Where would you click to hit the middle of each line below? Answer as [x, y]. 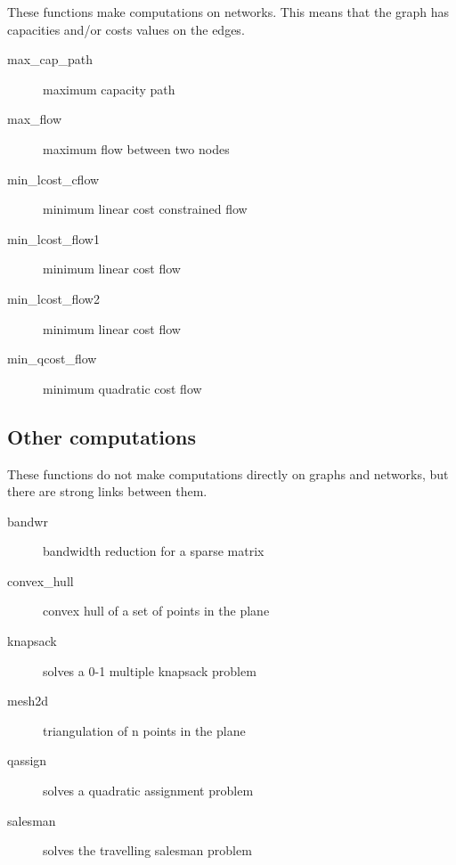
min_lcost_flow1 [53, 238]
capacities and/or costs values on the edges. [126, 29]
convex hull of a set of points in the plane [156, 611]
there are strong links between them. [107, 491]
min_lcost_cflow [53, 179]
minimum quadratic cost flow [122, 388]
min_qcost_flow [52, 359]
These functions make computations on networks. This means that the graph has [228, 12]
